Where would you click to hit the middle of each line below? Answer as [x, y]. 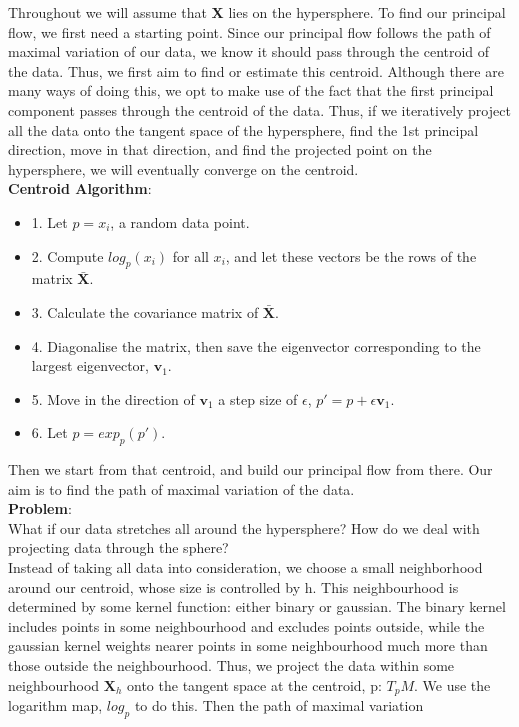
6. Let [49, 432]
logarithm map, [55, 705]
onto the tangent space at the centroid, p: [254, 684]
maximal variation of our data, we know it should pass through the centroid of [249, 51]
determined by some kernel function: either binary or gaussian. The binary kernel [257, 606]
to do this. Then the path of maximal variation [279, 705]
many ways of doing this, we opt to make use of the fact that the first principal [251, 90]
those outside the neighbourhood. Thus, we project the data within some [231, 665]
